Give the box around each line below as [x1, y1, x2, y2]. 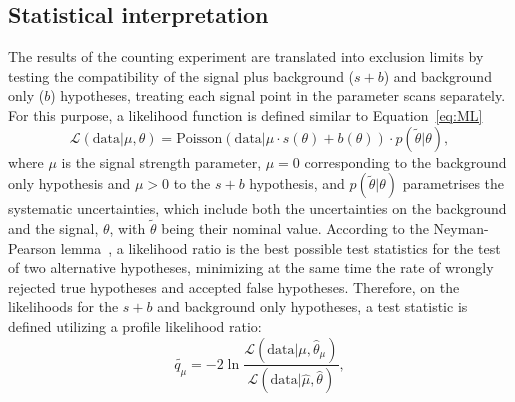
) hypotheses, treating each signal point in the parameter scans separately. [50, 85, 506, 106]
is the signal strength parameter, [61, 151, 262, 172]
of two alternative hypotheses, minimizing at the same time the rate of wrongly [8, 257, 494, 278]
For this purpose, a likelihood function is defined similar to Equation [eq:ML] [8, 104, 483, 125]
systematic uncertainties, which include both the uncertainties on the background [8, 198, 507, 219]
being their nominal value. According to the [161, 217, 429, 238]
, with [109, 217, 146, 238]
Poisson [176, 131, 223, 146]
